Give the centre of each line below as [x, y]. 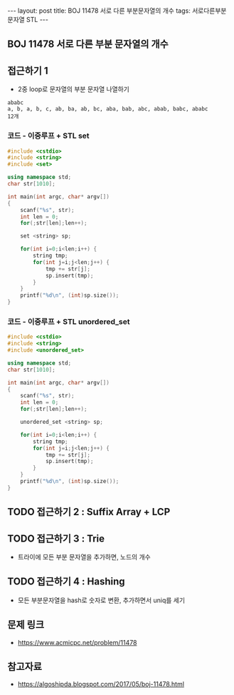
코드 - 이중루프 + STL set [49, 136]
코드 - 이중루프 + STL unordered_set [69, 321]
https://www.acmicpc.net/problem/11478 [77, 642]
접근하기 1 [28, 70]
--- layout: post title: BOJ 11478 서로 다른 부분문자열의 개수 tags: [99, 11]
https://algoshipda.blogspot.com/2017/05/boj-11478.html [101, 684]
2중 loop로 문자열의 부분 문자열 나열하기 [73, 89]
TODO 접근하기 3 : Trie [56, 538]
